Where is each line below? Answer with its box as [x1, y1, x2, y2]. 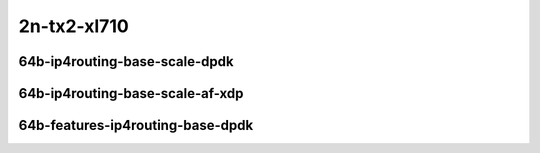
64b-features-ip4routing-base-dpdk [18, 117, 254, 134]
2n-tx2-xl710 [18, 15, 129, 37]
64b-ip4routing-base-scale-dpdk [18, 53, 234, 70]
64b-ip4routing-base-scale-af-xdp [18, 85, 244, 102]
